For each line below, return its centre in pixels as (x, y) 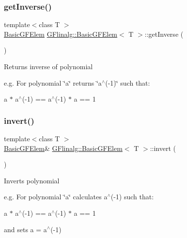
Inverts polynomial (32, 180)
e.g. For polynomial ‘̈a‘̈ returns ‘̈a (53, 82)
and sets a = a (25, 229)
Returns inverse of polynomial (48, 66)
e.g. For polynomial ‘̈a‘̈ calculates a (56, 197)
